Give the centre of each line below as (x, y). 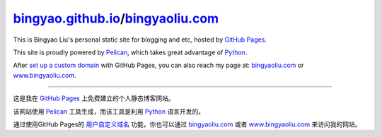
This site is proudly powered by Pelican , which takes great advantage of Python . (130, 52)
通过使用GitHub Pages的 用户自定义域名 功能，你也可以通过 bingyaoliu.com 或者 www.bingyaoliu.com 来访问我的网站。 (187, 124)
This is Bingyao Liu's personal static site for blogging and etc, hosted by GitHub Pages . (140, 40)
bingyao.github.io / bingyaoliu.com (116, 18)
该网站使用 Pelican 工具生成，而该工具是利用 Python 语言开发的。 (109, 111)
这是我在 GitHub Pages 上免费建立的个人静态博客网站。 (94, 98)
